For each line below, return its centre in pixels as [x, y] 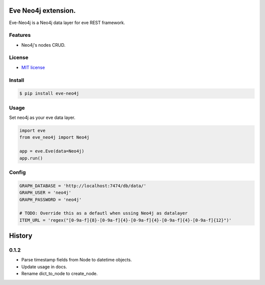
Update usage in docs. [44, 267]
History [21, 236]
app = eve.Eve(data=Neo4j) [52, 151]
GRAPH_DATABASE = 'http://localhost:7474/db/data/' [83, 186]
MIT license [33, 67]
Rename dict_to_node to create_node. [60, 274]
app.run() [31, 158]
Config [17, 172]
